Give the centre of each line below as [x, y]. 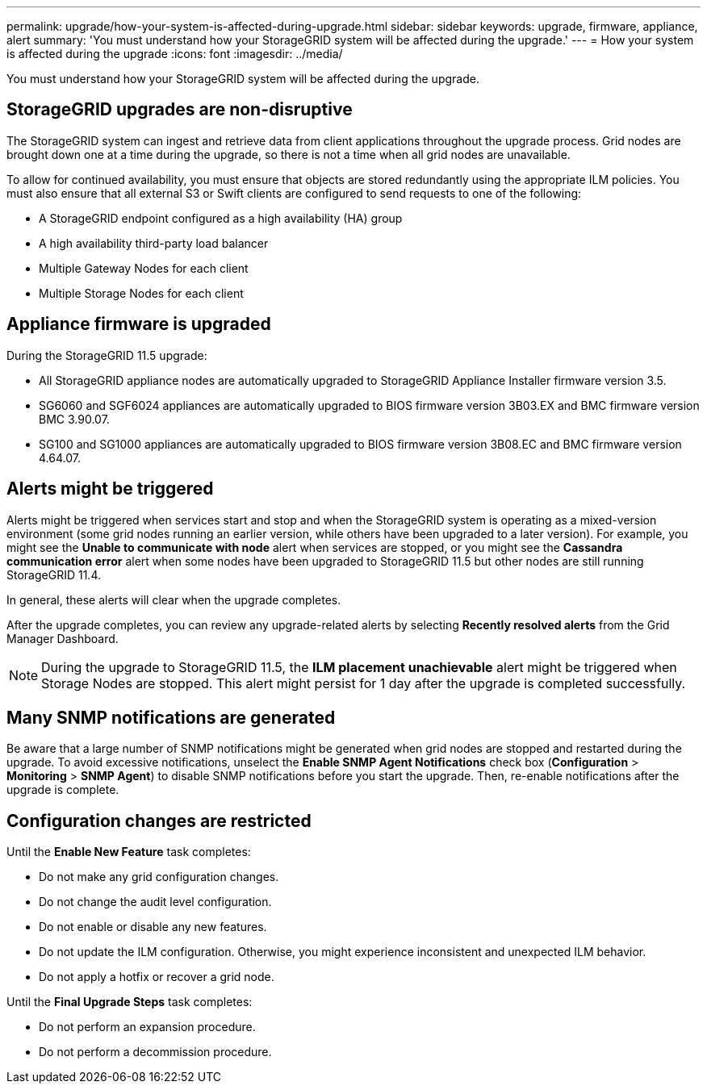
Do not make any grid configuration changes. [159, 877]
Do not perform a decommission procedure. [155, 1052]
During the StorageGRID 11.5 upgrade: [107, 355]
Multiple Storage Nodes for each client [141, 293]
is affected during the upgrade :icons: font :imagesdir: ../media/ [175, 54]
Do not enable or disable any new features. [153, 927]
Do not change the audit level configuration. [155, 902]
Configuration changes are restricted [159, 821]
